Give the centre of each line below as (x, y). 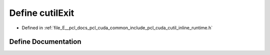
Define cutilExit (42, 13)
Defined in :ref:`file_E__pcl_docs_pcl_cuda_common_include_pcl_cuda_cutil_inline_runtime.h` (117, 28)
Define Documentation (45, 42)
